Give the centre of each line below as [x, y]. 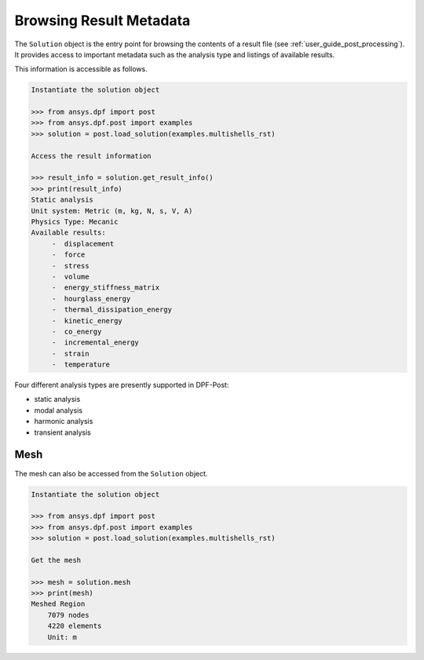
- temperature [80, 365]
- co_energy [77, 331]
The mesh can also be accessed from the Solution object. [111, 473]
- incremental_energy [95, 343]
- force [68, 255]
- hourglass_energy [91, 299]
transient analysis [63, 432]
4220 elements [75, 626]
